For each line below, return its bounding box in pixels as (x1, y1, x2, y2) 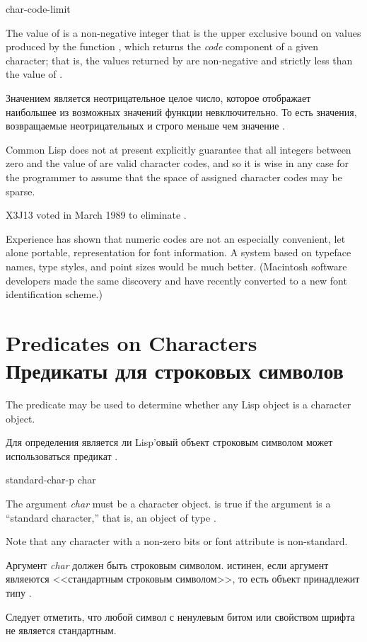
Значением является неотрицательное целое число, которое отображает (6, 90, 311, 105)
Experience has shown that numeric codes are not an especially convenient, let (6, 231, 346, 246)
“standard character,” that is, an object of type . (6, 510, 216, 525)
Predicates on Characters (6, 328, 257, 357)
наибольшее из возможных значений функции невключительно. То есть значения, (6, 104, 357, 119)
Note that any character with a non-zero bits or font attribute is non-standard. (6, 534, 348, 549)
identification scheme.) (6, 287, 103, 302)
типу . (6, 585, 32, 600)
